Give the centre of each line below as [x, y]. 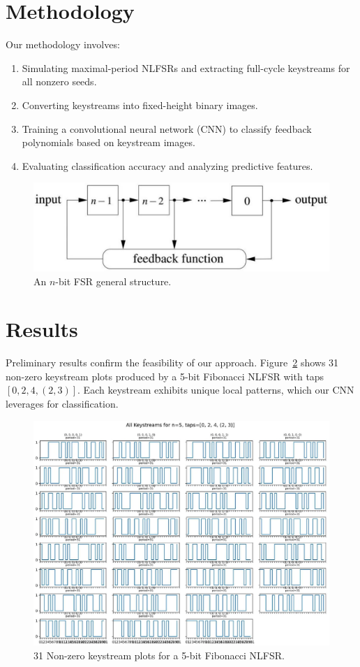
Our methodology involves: [63, 44]
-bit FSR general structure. [113, 281]
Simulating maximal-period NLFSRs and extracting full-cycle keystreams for [186, 67]
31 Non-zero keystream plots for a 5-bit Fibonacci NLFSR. [159, 655]
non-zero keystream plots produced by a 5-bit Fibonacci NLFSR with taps [165, 376]
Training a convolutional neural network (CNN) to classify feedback [167, 128]
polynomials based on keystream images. [108, 142]
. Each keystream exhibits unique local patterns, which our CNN [216, 390]
